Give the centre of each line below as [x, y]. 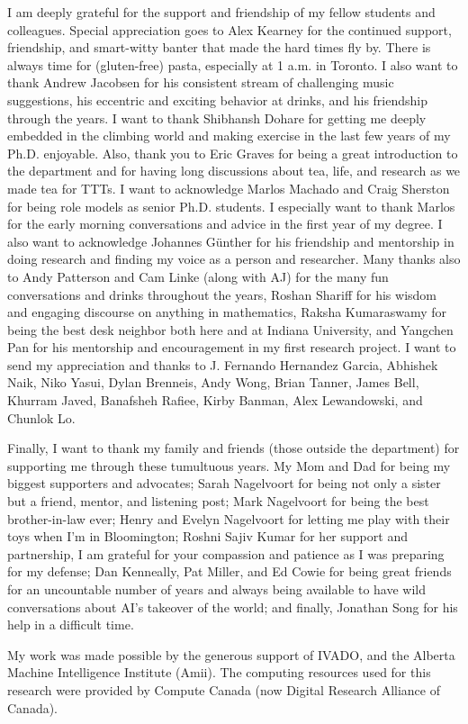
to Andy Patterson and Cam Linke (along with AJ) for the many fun [198, 276]
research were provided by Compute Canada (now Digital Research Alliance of [224, 689]
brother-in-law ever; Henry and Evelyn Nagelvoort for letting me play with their [229, 518]
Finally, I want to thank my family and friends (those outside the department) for [234, 448]
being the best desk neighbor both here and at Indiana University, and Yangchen [230, 329]
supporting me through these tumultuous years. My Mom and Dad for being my [229, 465]
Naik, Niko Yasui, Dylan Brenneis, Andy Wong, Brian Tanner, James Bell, [213, 382]
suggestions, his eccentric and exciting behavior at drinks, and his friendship [218, 100]
